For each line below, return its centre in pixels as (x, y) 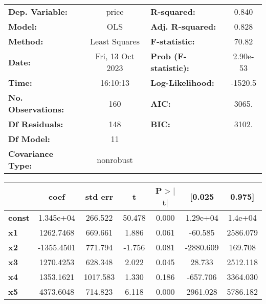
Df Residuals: (36, 124)
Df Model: (29, 139)
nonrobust (115, 159)
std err (99, 196)
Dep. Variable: (38, 11)
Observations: (36, 109)
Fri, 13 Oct (115, 56)
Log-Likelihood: (182, 83)
